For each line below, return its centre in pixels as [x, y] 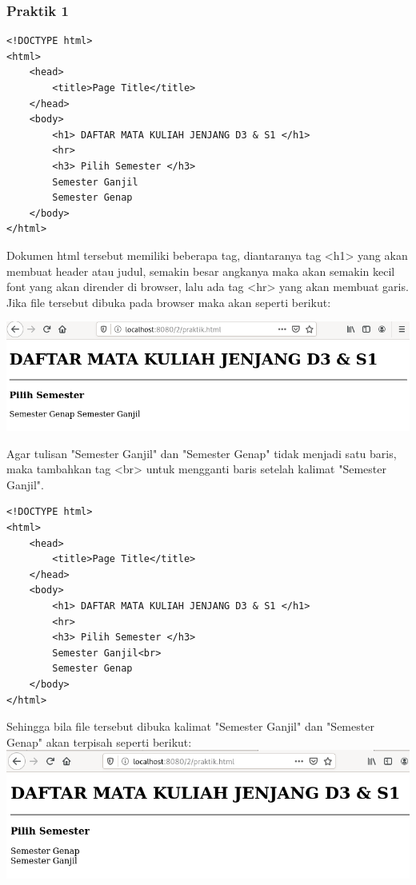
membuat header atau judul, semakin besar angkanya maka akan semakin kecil [201, 271]
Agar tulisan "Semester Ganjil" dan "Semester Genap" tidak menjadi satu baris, [202, 453]
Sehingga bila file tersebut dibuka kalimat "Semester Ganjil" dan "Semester [190, 726]
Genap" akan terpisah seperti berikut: [99, 741]
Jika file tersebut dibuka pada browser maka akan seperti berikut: [169, 302]
